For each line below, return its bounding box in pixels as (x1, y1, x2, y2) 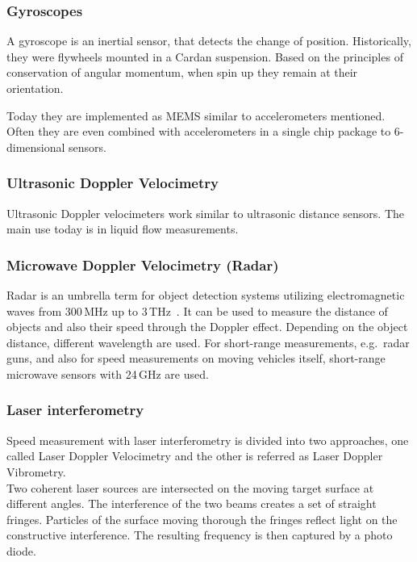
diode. (6, 542, 36, 559)
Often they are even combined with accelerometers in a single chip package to (6, 123, 391, 140)
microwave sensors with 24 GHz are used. (6, 365, 209, 382)
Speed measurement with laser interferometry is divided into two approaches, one (6, 431, 409, 448)
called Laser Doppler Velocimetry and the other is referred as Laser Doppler (6, 447, 383, 464)
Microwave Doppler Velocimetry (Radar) (6, 254, 279, 275)
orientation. (6, 80, 64, 96)
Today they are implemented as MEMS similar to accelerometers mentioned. (6, 107, 386, 124)
